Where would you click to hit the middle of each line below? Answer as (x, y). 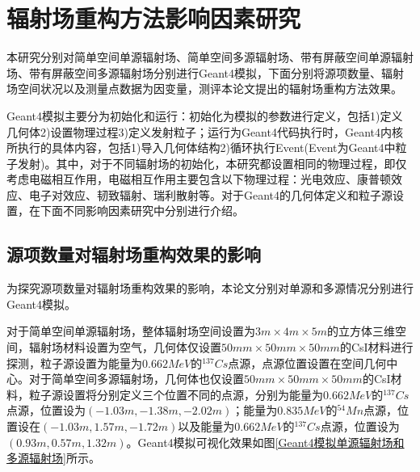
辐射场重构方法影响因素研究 (154, 18)
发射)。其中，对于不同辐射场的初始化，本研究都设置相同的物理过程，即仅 (212, 163)
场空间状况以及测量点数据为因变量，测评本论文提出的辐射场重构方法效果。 (204, 88)
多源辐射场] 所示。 (53, 458)
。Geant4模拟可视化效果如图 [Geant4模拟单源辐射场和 (265, 442)
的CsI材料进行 (376, 347)
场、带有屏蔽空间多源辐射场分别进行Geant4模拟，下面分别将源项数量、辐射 (206, 72)
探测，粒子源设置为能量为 (74, 362)
